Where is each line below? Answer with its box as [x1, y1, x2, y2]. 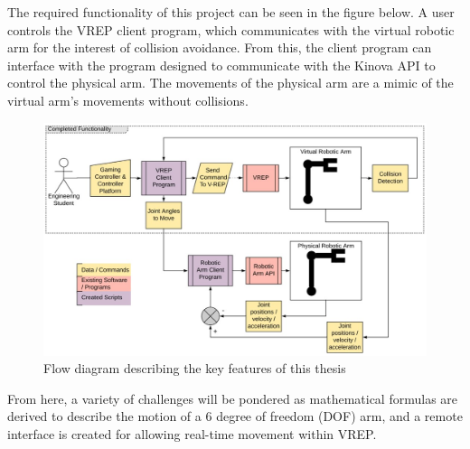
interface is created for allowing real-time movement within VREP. [7, 424, 377, 443]
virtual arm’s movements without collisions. [7, 90, 249, 109]
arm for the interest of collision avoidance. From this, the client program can [7, 38, 432, 57]
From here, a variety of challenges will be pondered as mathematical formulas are [7, 388, 458, 407]
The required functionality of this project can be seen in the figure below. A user [7, 3, 455, 21]
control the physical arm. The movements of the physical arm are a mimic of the [7, 73, 454, 92]
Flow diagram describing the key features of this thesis [43, 359, 346, 378]
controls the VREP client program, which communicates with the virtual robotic [7, 20, 455, 39]
